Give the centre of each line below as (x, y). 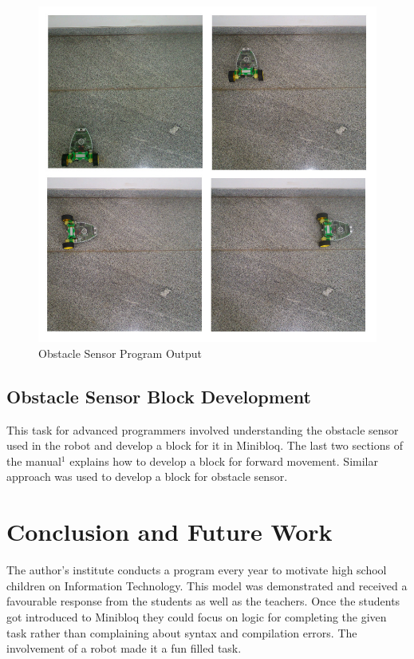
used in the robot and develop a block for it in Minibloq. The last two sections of (205, 445)
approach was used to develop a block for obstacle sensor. (147, 476)
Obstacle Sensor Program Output (120, 353)
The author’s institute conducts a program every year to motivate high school (197, 570)
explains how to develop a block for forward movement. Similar (224, 461)
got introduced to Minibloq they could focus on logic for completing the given (197, 616)
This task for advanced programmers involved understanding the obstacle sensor (203, 429)
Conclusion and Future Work (170, 532)
